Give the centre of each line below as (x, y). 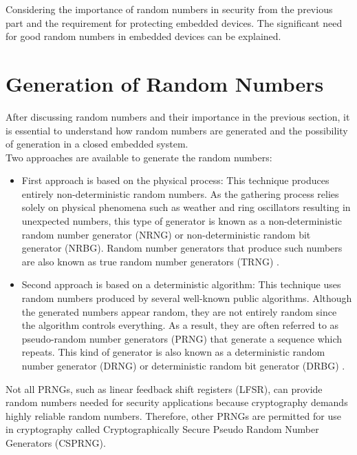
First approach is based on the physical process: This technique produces (175, 180)
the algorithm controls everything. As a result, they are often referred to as (180, 325)
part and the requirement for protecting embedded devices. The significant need (174, 22)
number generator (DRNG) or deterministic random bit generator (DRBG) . (183, 365)
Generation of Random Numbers (165, 83)
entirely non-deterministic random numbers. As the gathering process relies (180, 193)
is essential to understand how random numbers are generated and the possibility (177, 130)
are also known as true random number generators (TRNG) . (150, 261)
